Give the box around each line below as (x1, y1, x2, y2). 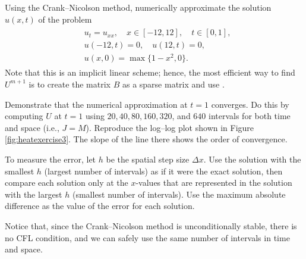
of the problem (38, 13, 92, 25)
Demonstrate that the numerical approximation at (5, 98, 188, 110)
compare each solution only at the (5, 176, 128, 189)
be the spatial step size (106, 152, 190, 165)
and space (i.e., (5, 121, 59, 133)
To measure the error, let (5, 152, 96, 165)
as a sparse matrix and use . (122, 77, 225, 90)
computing (5, 110, 43, 122)
